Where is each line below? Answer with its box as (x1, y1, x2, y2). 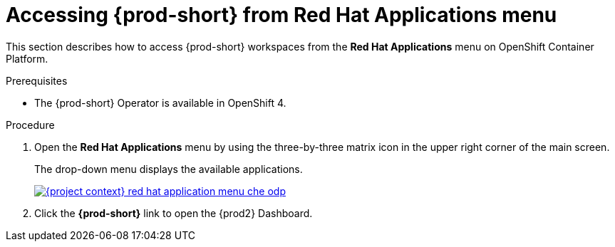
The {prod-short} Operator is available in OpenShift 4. (34, 96, 286, 109)
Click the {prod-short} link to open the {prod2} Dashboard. (34, 206, 313, 219)
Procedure (6, 118, 55, 131)
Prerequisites (6, 74, 68, 87)
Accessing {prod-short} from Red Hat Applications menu (6, 3, 557, 27)
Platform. (6, 52, 48, 65)
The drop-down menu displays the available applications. (34, 162, 303, 175)
